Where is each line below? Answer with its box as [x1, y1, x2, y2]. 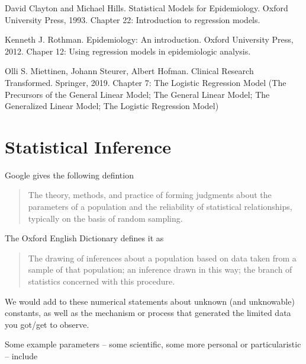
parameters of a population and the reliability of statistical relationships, [28, 200, 292, 213]
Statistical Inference [5, 134, 171, 158]
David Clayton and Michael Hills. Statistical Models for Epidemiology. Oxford [5, 2, 288, 14]
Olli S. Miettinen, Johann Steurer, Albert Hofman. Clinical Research [5, 65, 254, 77]
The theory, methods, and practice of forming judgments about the [28, 189, 272, 201]
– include [5, 350, 38, 362]
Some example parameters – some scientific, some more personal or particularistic [5, 338, 301, 350]
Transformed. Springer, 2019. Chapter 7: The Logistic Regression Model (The [5, 76, 286, 88]
